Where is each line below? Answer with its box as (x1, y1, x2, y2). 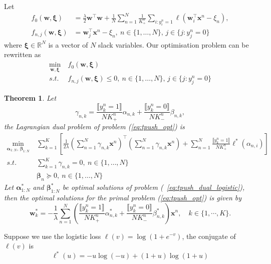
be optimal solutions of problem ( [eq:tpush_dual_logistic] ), (62, 182, 245, 192)
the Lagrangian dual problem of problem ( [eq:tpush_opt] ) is (4, 121, 185, 132)
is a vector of (48, 39, 88, 50)
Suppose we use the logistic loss (4, 230, 101, 241)
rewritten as (4, 49, 41, 60)
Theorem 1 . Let (4, 93, 57, 103)
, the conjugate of (182, 230, 236, 241)
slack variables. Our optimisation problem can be (98, 39, 249, 50)
